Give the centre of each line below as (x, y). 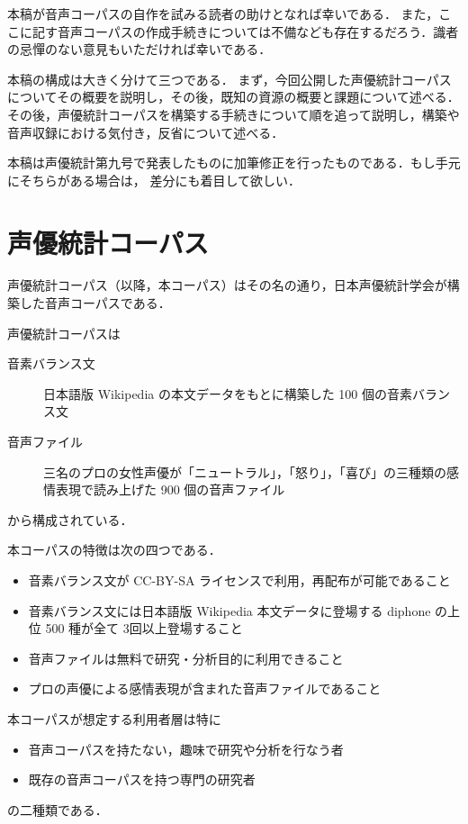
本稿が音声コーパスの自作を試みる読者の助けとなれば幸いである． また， (223, 14)
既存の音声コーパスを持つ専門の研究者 (142, 779)
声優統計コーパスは (64, 333)
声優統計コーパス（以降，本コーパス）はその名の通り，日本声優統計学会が (227, 285)
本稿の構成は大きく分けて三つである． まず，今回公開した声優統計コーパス (229, 79)
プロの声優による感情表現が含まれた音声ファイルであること (205, 688)
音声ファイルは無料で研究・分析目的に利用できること (186, 658)
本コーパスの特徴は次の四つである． (114, 550)
